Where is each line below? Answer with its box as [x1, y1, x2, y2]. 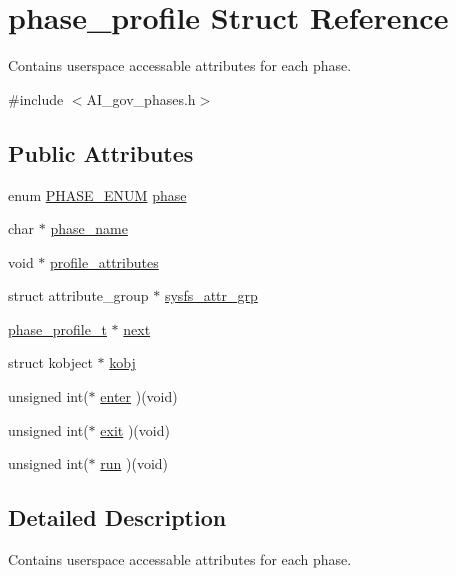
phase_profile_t [8, 318, 107, 339]
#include [8, 88, 64, 109]
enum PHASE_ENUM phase [8, 184, 187, 205]
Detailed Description [8, 502, 227, 533]
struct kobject [8, 352, 93, 373]
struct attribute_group [8, 285, 149, 306]
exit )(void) [100, 419, 170, 440]
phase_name [50, 218, 128, 239]
